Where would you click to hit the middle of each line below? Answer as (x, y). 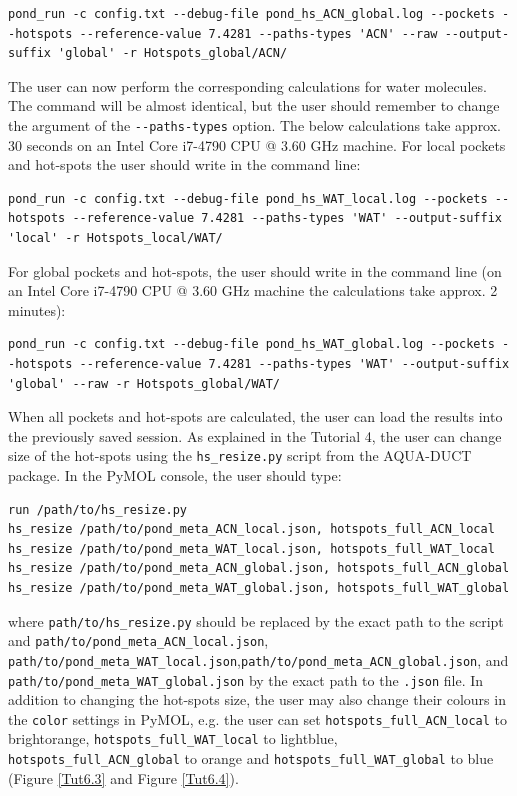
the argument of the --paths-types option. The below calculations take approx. (255, 124)
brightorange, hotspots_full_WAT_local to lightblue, (173, 738)
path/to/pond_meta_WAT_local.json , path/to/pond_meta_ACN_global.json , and (258, 659)
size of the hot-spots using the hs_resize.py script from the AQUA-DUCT (240, 455)
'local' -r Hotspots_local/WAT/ (115, 238)
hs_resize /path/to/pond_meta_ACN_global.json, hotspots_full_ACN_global (259, 568)
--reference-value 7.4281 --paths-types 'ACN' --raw (258, 33)
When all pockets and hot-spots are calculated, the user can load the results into (255, 416)
